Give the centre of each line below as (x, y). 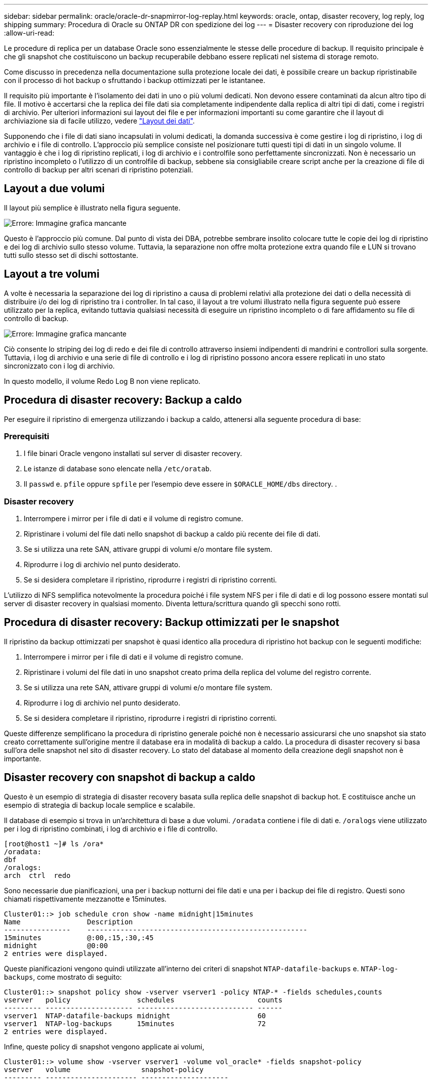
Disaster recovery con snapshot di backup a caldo (130, 778)
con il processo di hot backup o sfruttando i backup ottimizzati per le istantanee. (135, 80)
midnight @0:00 (56, 945)
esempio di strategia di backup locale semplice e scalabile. (100, 805)
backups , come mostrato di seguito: (63, 977)
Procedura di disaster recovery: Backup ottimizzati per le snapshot (172, 622)
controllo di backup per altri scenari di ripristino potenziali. (99, 170)
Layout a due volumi (54, 189)
